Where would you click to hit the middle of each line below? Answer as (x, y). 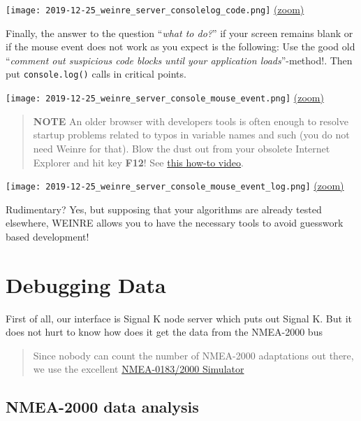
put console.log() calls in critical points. (96, 74)
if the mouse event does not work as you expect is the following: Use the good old (180, 47)
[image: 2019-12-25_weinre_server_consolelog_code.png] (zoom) (155, 9)
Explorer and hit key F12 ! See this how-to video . (138, 162)
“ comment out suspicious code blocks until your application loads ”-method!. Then (179, 60)
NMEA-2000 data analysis (102, 407)
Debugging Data (86, 284)
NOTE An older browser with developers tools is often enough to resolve (191, 121)
